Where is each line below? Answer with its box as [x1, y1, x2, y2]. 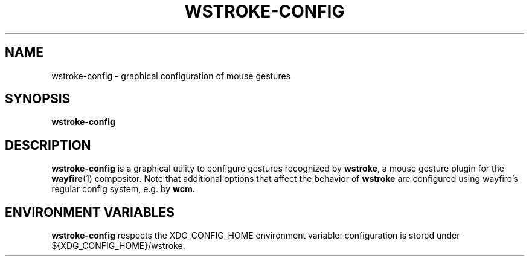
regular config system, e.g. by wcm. [51, 184, 196, 195]
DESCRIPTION [5, 137, 91, 153]
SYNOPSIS [5, 91, 71, 107]
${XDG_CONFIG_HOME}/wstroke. [51, 240, 185, 251]
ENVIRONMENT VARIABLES [5, 204, 175, 220]
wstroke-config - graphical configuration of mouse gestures [51, 70, 290, 81]
